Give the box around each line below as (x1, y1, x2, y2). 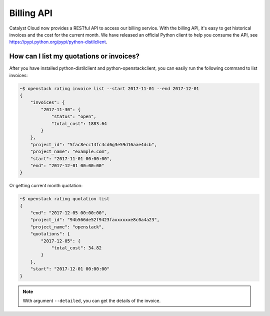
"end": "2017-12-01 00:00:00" (30, 163, 104, 168)
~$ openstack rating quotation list (19, 196, 110, 202)
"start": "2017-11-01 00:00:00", (30, 156, 112, 161)
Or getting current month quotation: (9, 183, 82, 189)
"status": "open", (51, 114, 97, 120)
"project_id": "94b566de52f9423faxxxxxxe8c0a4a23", (30, 217, 160, 223)
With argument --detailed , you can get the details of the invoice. (22, 297, 161, 303)
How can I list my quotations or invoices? (9, 52, 140, 61)
